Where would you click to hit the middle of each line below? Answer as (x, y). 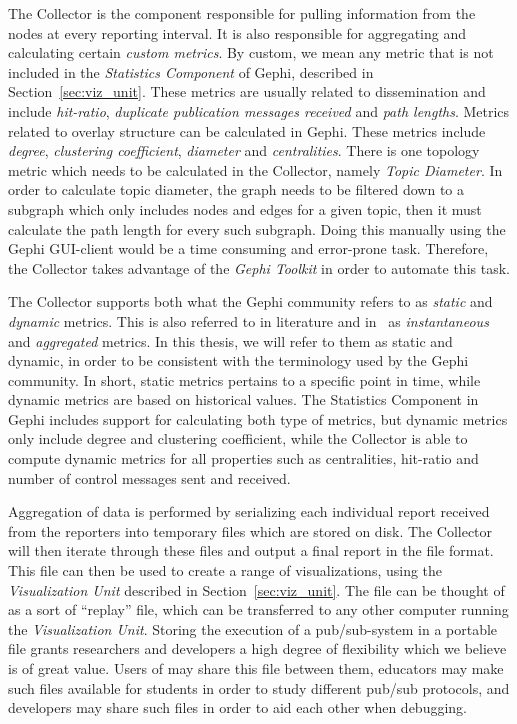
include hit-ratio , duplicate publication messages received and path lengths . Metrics (259, 110)
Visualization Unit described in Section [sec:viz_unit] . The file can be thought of (256, 589)
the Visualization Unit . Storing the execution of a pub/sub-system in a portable (253, 628)
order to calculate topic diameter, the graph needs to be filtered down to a (236, 189)
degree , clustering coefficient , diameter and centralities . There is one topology (244, 150)
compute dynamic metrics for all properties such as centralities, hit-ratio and (243, 458)
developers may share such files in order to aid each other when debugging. (237, 707)
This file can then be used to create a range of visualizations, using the (225, 570)
